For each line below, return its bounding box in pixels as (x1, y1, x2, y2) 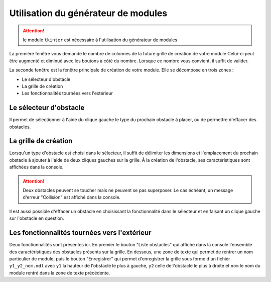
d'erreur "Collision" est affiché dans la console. (23, 194, 120, 201)
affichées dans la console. (9, 164, 64, 170)
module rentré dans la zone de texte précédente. (9, 269, 110, 276)
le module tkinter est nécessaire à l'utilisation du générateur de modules (23, 37, 178, 43)
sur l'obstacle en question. (9, 215, 65, 221)
